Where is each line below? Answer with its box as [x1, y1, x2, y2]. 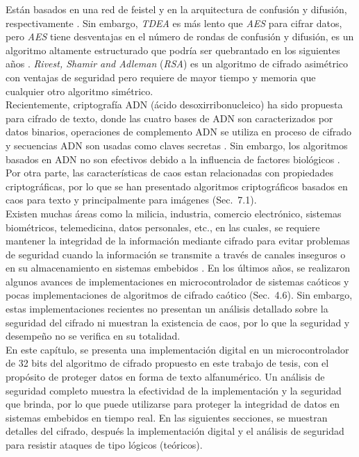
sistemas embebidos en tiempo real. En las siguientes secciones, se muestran [6, 410, 328, 424]
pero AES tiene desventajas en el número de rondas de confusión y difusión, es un [6, 29, 354, 44]
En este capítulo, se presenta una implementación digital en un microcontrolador [6, 342, 349, 356]
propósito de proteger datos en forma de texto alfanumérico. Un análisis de [6, 369, 325, 384]
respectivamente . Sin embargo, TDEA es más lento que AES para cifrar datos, [6, 15, 342, 30]
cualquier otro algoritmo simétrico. [6, 83, 153, 98]
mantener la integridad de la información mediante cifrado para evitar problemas [6, 233, 350, 248]
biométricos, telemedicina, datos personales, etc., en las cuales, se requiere [6, 219, 320, 234]
